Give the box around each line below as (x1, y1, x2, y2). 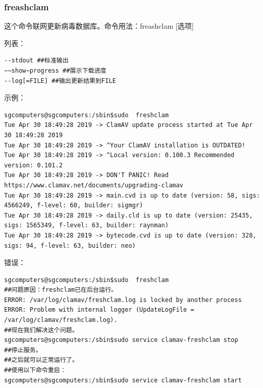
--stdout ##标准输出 (4, 57, 69, 64)
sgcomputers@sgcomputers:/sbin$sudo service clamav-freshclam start (4, 376, 242, 384)
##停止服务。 (4, 346, 42, 354)
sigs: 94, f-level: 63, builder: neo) (4, 242, 136, 249)
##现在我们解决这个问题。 (4, 326, 79, 334)
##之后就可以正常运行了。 (4, 356, 79, 364)
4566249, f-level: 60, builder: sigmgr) (4, 202, 144, 209)
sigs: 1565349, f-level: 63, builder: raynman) (4, 222, 169, 229)
